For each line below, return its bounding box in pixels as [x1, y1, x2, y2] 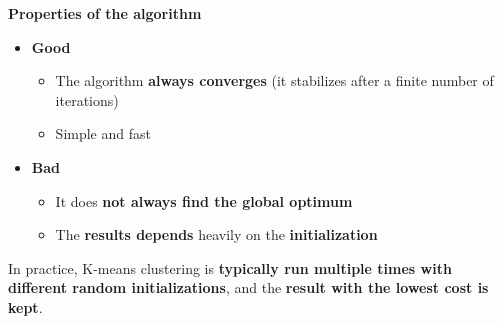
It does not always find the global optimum [55, 190, 353, 211]
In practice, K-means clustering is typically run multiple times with [8, 257, 452, 278]
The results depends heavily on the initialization [55, 224, 378, 245]
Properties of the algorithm [8, 3, 202, 23]
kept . [8, 296, 43, 317]
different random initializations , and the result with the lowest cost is [8, 277, 489, 298]
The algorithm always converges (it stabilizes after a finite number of [55, 70, 494, 91]
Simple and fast [55, 123, 151, 144]
